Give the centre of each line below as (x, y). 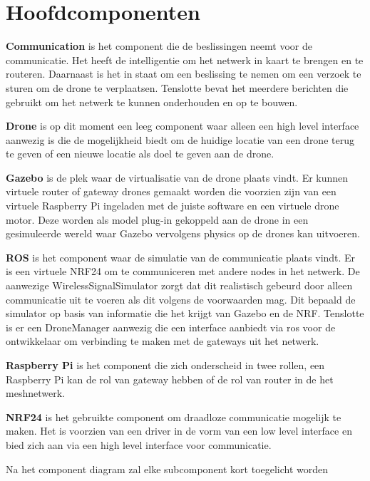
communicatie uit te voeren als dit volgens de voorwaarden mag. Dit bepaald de (181, 299)
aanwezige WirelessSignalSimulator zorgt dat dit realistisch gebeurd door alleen (179, 285)
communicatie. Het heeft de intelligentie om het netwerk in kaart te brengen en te (185, 60)
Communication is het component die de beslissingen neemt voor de (159, 46)
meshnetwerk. (35, 393)
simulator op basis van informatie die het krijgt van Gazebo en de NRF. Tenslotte (185, 313)
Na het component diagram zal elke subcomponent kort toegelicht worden (167, 469)
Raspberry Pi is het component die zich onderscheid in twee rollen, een (165, 365)
